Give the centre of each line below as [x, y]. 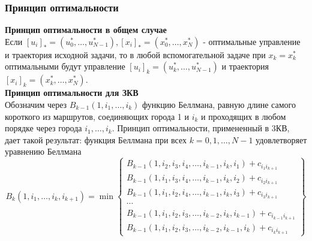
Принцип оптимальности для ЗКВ [72, 93]
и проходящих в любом [244, 116]
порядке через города [43, 128]
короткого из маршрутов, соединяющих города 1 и [97, 116]
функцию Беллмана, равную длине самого [219, 104]
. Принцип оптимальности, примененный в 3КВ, [201, 128]
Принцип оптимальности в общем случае [86, 30]
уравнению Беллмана [43, 151]
